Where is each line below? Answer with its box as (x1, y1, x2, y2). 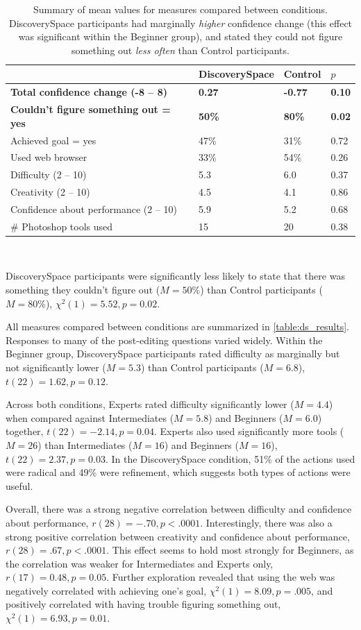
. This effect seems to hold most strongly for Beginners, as (106, 543, 354, 557)
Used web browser (10, 150, 87, 164)
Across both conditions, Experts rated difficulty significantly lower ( (6, 397, 294, 411)
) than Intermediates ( (37, 437, 133, 452)
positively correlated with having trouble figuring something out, (6, 597, 281, 611)
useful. (6, 478, 33, 493)
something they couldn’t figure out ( (6, 282, 160, 296)
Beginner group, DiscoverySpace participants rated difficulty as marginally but (6, 346, 340, 361)
